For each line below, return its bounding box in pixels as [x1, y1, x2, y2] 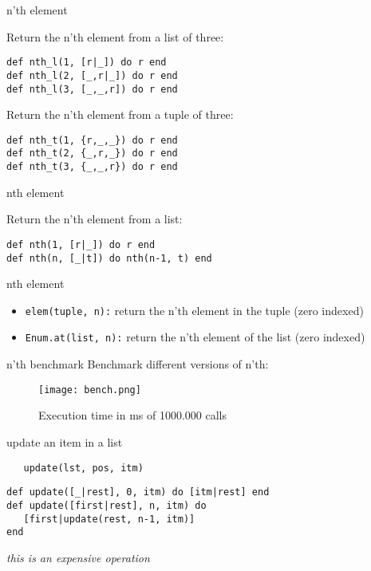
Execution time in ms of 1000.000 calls [38, 407, 227, 423]
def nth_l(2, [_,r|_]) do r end [6, 69, 178, 81]
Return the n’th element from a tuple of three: [6, 106, 234, 123]
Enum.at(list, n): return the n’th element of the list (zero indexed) [25, 329, 365, 345]
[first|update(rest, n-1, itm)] [23, 513, 195, 525]
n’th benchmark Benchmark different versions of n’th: [6, 356, 269, 372]
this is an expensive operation [6, 549, 150, 565]
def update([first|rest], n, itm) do [6, 499, 207, 511]
